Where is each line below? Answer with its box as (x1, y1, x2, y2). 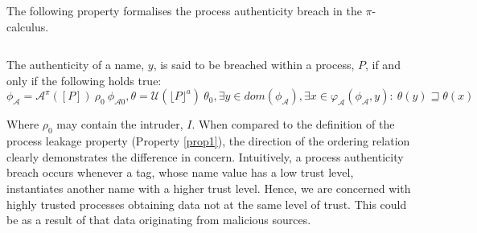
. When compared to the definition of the (191, 116, 395, 133)
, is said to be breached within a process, (153, 56, 355, 73)
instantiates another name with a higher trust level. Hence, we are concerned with (6, 179, 411, 196)
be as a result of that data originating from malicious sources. (6, 211, 311, 228)
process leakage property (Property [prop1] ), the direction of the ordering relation (6, 133, 410, 149)
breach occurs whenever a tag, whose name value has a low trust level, (6, 164, 354, 181)
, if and (364, 56, 401, 73)
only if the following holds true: (6, 72, 162, 88)
